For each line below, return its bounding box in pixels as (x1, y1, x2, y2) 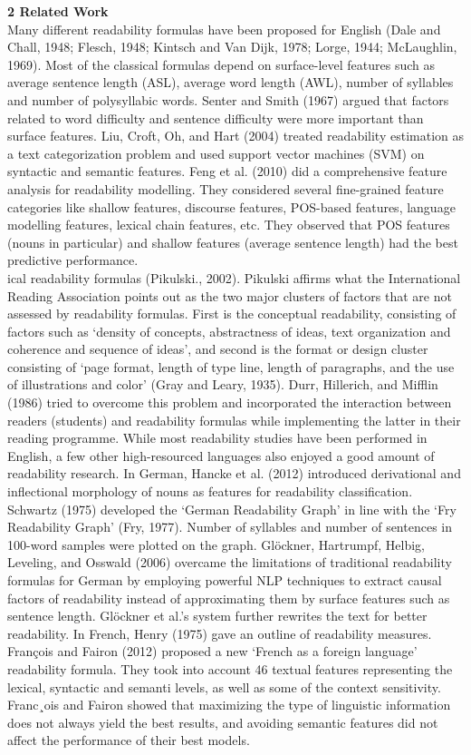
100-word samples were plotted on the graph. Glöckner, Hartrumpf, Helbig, (7, 534, 425, 554)
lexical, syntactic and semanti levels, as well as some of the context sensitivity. (7, 677, 441, 696)
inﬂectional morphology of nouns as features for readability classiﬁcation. (7, 482, 413, 501)
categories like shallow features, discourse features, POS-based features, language (7, 197, 456, 216)
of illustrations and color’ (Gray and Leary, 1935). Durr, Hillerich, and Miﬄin (7, 375, 438, 394)
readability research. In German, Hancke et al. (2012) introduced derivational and (7, 464, 461, 483)
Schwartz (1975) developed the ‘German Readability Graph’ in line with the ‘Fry (7, 499, 457, 518)
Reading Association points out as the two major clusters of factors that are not (7, 286, 452, 305)
